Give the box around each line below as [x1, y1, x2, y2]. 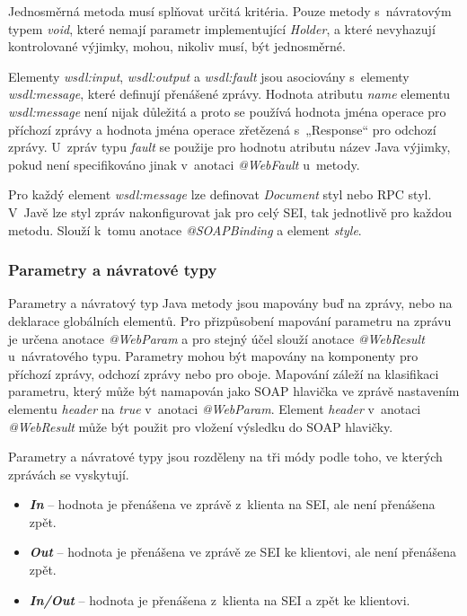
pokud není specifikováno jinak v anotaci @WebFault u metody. [8, 154, 360, 173]
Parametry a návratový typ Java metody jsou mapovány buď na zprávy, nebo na [8, 294, 453, 312]
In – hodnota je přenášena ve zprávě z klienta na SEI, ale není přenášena [29, 495, 436, 514]
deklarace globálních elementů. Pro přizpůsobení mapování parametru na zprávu [8, 311, 452, 330]
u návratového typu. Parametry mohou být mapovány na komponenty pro [8, 347, 419, 365]
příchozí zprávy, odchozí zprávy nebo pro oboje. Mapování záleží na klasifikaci [8, 364, 439, 383]
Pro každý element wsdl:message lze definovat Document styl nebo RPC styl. [8, 185, 432, 204]
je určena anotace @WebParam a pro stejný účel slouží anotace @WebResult [8, 329, 425, 348]
